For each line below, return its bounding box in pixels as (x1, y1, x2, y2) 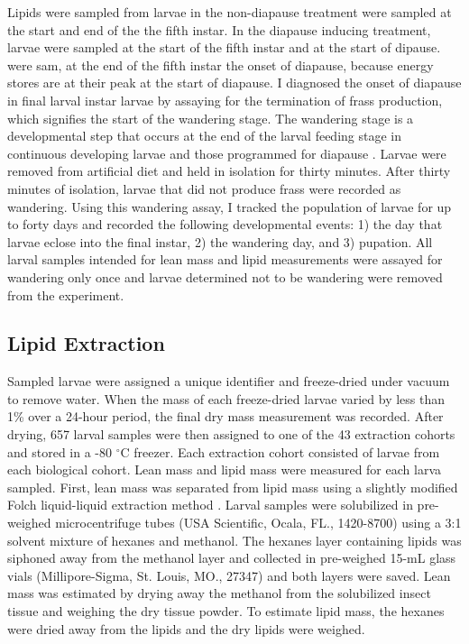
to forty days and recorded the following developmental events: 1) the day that (7, 215, 443, 234)
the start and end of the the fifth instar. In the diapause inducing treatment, (7, 20, 431, 39)
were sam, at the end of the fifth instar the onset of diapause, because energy (7, 55, 434, 74)
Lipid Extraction (7, 329, 165, 357)
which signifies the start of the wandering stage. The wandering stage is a (7, 108, 414, 127)
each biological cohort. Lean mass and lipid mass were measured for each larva (7, 460, 441, 479)
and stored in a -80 (7, 442, 113, 461)
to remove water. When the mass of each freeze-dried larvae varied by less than (7, 389, 446, 408)
